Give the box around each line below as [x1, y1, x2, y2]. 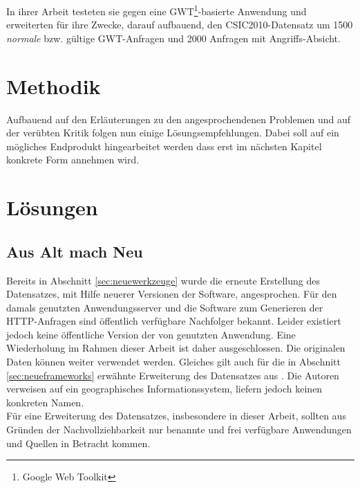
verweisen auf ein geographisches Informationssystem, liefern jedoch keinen [6, 381, 323, 396]
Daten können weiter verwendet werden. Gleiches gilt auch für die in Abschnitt [6, 354, 341, 369]
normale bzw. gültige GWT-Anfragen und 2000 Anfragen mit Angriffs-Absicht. [6, 30, 341, 45]
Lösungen [6, 193, 98, 222]
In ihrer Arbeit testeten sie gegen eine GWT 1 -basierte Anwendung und [6, 2, 307, 18]
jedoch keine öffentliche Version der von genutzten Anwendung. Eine [6, 327, 296, 341]
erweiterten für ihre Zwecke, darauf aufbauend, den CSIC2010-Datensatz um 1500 [6, 17, 353, 32]
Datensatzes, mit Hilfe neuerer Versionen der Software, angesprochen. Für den [6, 287, 337, 301]
